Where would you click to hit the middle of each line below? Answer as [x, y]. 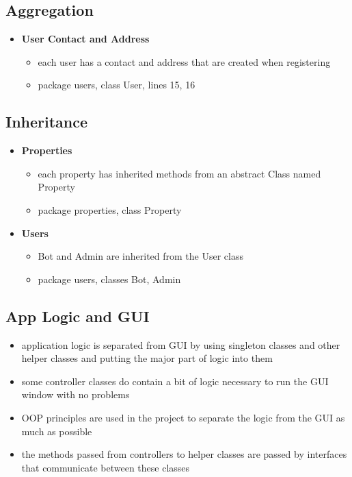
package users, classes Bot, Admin [109, 279]
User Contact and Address [85, 39]
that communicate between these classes [106, 467]
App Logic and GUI [78, 316]
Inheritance [47, 122]
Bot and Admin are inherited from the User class [140, 256]
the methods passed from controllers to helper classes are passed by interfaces [184, 454]
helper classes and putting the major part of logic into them [147, 358]
